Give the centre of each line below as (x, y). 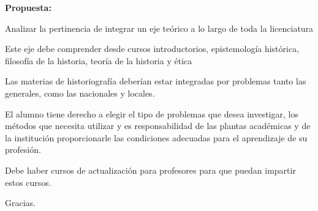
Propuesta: (28, 7)
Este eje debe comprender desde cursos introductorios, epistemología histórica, (152, 49)
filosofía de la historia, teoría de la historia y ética (99, 60)
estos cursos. (28, 182)
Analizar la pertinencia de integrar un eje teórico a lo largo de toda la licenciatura (159, 28)
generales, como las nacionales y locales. (80, 93)
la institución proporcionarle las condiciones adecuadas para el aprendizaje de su (156, 137)
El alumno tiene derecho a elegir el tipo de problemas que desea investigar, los (152, 113)
